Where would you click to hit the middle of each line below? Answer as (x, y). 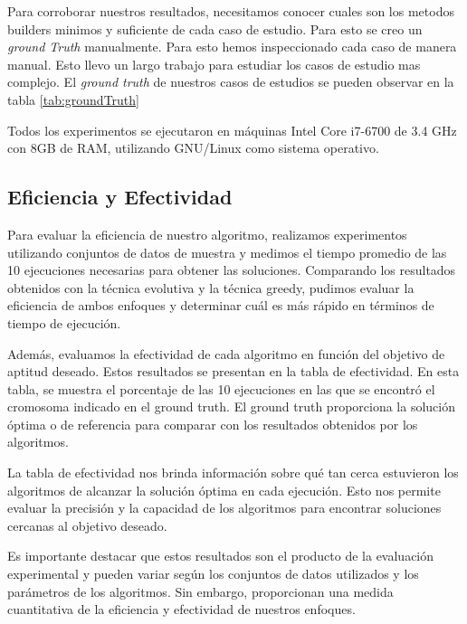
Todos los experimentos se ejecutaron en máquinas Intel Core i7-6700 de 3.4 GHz (232, 130)
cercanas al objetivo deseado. (87, 525)
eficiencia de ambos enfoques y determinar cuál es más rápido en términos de (221, 305)
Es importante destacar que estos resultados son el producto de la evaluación (221, 556)
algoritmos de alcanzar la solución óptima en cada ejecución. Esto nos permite (224, 490)
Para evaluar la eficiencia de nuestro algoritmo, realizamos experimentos (207, 234)
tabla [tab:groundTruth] (73, 99)
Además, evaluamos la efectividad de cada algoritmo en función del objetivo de (226, 353)
